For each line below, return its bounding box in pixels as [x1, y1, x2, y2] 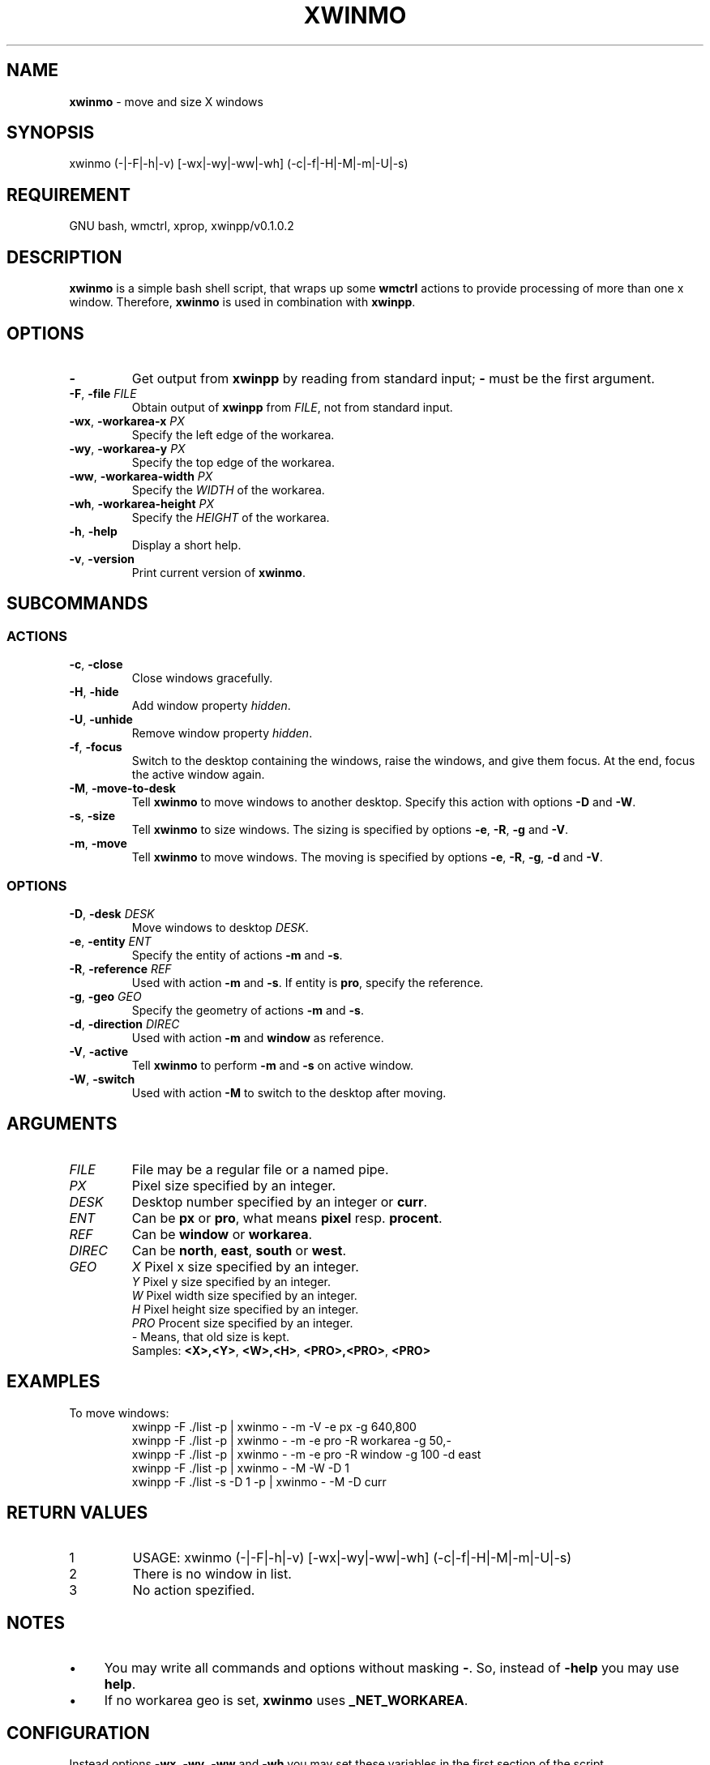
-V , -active [69, 1044, 129, 1058]
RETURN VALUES [6, 1502, 148, 1524]
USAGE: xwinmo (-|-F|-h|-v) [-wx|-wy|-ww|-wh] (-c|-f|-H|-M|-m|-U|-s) [132, 1549, 572, 1566]
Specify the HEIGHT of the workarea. [131, 510, 330, 524]
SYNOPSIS [6, 122, 95, 143]
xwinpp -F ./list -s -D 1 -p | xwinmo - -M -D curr [131, 1474, 387, 1489]
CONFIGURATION [6, 1722, 150, 1743]
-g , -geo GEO [69, 989, 142, 1003]
